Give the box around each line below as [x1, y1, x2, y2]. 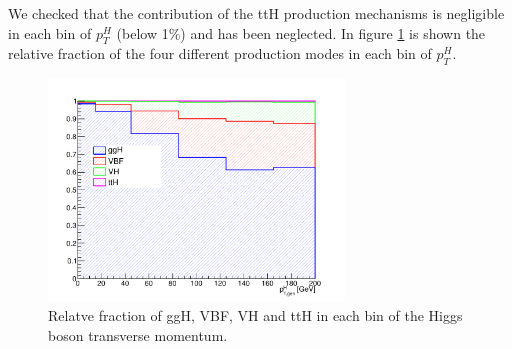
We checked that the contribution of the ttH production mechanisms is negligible [8, 3, 505, 23]
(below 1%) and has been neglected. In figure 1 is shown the [116, 22, 486, 43]
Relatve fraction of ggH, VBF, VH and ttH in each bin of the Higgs [48, 305, 463, 326]
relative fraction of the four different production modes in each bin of [8, 43, 432, 64]
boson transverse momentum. [48, 324, 228, 345]
